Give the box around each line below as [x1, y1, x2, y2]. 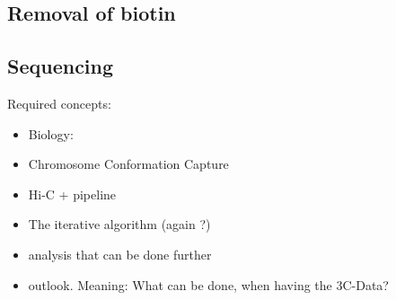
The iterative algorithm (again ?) [28, 215, 211, 234]
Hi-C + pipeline [28, 184, 117, 203]
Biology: [28, 124, 74, 143]
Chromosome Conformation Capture [28, 154, 229, 173]
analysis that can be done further [28, 244, 212, 263]
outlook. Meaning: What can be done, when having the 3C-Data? [28, 275, 389, 294]
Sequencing [7, 52, 114, 80]
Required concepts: [7, 93, 111, 112]
